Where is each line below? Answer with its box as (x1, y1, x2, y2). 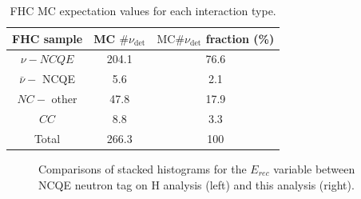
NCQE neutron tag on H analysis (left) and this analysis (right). (38, 176, 355, 193)
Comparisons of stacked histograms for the (38, 160, 247, 177)
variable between (273, 160, 355, 177)
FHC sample (12, 30, 83, 46)
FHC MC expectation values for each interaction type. (10, 2, 276, 18)
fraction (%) (205, 30, 275, 46)
